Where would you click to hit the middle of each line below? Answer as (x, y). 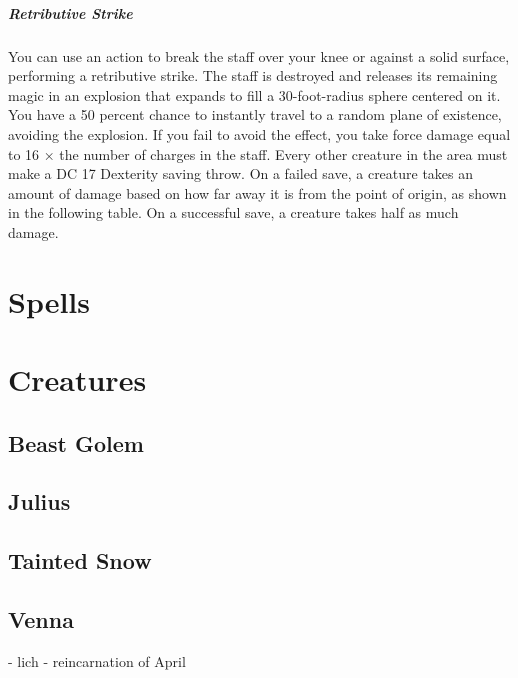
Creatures (77, 379)
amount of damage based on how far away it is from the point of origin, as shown (257, 192)
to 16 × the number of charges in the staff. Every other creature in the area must (258, 153)
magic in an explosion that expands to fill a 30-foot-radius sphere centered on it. (254, 94)
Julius (39, 501)
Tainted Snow (80, 560)
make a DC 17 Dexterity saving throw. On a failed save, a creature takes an (241, 173)
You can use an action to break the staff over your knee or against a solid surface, (259, 55)
